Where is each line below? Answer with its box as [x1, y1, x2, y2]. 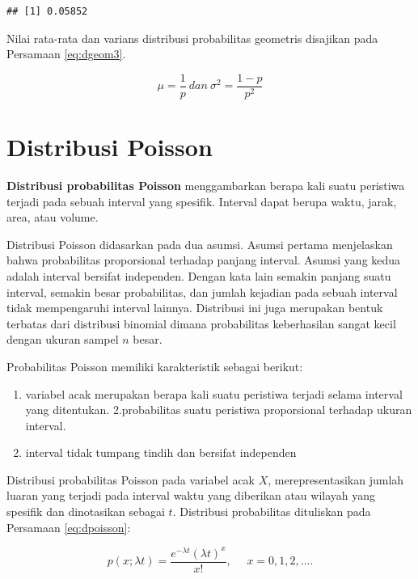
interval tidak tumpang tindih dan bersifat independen [25, 444, 297, 461]
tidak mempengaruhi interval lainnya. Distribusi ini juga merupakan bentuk [6, 299, 383, 316]
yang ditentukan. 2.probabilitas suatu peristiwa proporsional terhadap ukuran [25, 401, 412, 418]
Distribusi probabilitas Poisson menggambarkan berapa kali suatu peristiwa [6, 176, 405, 193]
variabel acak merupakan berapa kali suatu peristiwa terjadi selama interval [25, 385, 403, 402]
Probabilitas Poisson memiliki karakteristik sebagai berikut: [6, 357, 303, 374]
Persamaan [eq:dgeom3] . [6, 45, 126, 62]
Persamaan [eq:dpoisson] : [6, 518, 131, 535]
